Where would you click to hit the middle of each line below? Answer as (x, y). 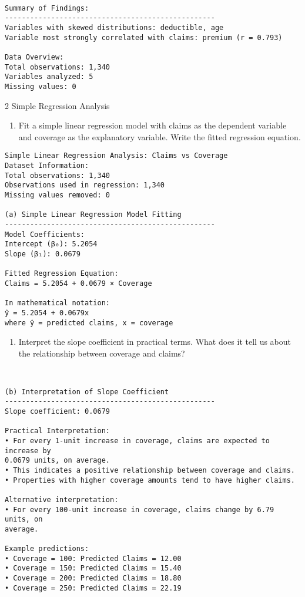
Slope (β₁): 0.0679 (43, 254)
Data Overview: (34, 57)
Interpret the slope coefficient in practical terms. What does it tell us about (155, 342)
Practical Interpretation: (57, 431)
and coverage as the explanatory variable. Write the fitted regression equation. (160, 136)
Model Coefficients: (45, 234)
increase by (28, 451)
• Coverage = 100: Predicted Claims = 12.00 (93, 558)
